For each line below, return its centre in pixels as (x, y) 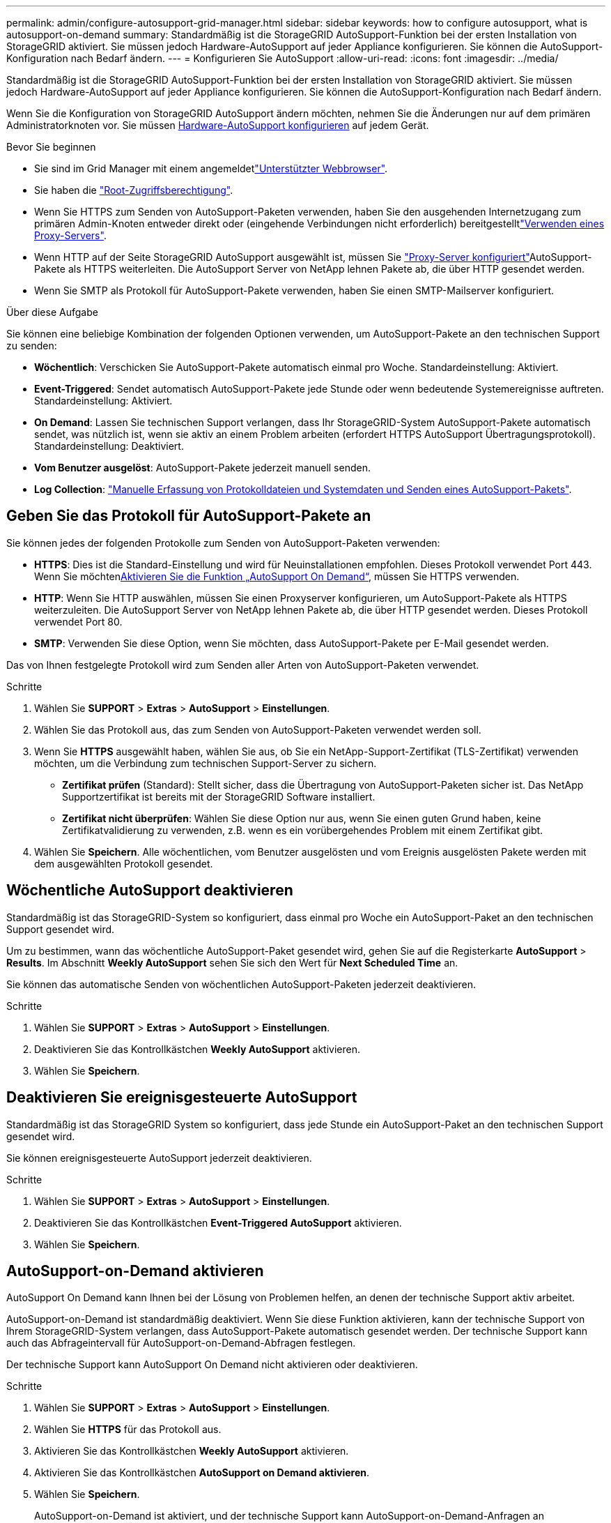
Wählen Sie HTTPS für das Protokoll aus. (128, 1430)
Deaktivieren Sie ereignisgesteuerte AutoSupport (182, 1098)
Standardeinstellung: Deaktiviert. (109, 446)
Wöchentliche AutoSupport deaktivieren (150, 891)
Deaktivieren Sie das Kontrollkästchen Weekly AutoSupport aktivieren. (197, 1049)
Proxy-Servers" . (70, 235)
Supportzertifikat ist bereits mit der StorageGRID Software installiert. (219, 796)
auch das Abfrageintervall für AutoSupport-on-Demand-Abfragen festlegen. (181, 1343)
